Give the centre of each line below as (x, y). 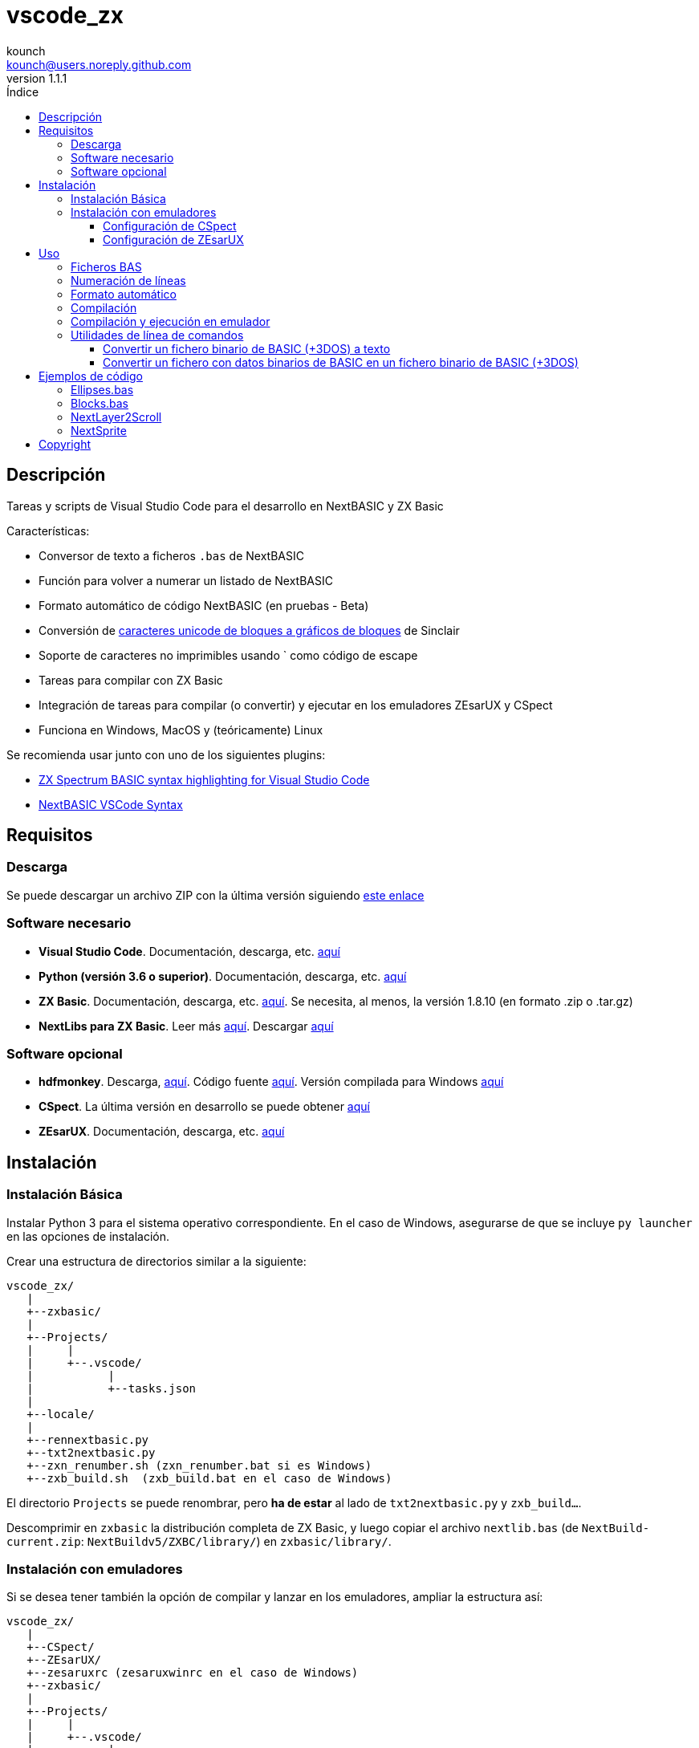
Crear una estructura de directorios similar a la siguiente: (156, 1261)
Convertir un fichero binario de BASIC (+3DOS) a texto (247, 348)
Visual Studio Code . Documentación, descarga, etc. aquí (189, 951)
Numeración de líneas (128, 280)
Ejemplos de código (91, 376)
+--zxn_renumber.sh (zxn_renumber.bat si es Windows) (199, 1465)
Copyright (65, 444)
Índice (23, 91)
